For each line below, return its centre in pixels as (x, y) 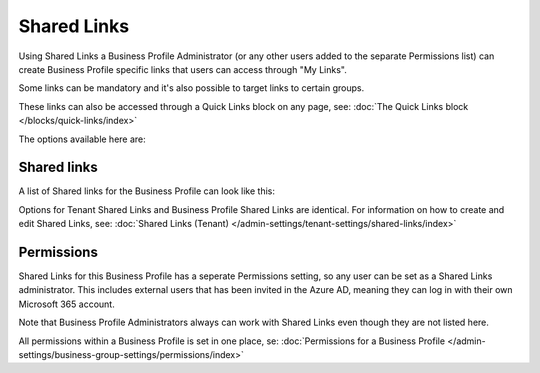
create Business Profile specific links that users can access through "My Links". (182, 69)
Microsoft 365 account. (66, 304)
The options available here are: (82, 139)
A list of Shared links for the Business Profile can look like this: (146, 191)
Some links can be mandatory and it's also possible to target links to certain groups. (191, 88)
